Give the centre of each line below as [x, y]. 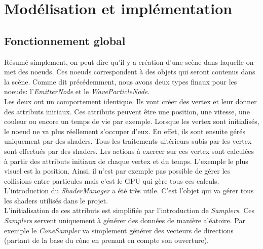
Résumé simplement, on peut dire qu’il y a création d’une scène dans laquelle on [129, 61]
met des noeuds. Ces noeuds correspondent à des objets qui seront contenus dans [130, 72]
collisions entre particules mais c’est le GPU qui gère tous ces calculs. [112, 180]
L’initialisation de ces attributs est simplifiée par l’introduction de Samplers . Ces [129, 210]
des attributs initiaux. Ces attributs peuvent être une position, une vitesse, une [127, 111]
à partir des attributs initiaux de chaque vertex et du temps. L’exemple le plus [126, 161]
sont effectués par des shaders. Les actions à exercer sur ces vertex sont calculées [129, 151]
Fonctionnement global [65, 40]
